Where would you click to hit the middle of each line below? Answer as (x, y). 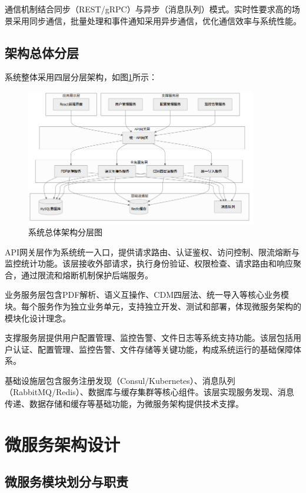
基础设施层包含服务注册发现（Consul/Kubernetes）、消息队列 (120, 380)
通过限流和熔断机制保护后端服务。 (87, 275)
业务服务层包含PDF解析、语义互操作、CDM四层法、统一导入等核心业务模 (147, 295)
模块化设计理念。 (38, 318)
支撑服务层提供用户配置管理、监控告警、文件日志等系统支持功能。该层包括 (149, 338)
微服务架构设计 (63, 444)
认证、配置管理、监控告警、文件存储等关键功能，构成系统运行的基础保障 (153, 349)
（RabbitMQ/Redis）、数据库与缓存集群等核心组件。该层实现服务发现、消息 (149, 392)
